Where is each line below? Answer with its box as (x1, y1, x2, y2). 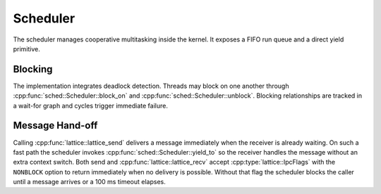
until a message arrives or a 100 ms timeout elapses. (13, 178, 166, 186)
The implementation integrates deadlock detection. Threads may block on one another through (13, 82, 289, 90)
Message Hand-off (13, 119, 98, 131)
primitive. (13, 44, 40, 53)
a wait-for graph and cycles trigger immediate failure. (13, 101, 169, 110)
